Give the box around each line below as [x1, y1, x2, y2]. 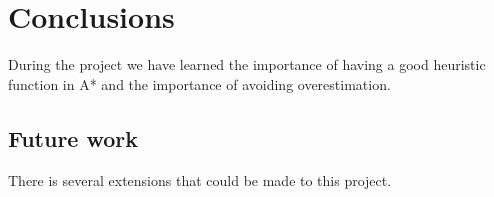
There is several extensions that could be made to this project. [8, 169, 392, 190]
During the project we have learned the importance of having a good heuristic [8, 54, 486, 75]
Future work [8, 122, 139, 153]
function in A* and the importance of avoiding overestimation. [8, 73, 391, 94]
